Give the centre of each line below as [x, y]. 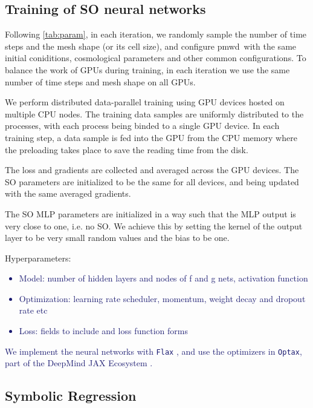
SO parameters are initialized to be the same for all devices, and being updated [152, 181]
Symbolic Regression [71, 396]
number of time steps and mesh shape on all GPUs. [100, 81]
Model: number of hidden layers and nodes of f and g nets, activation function [163, 278]
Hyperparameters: [38, 258]
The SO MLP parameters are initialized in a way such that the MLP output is [150, 213]
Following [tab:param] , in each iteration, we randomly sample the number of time [156, 34]
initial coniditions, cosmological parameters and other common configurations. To [156, 58]
